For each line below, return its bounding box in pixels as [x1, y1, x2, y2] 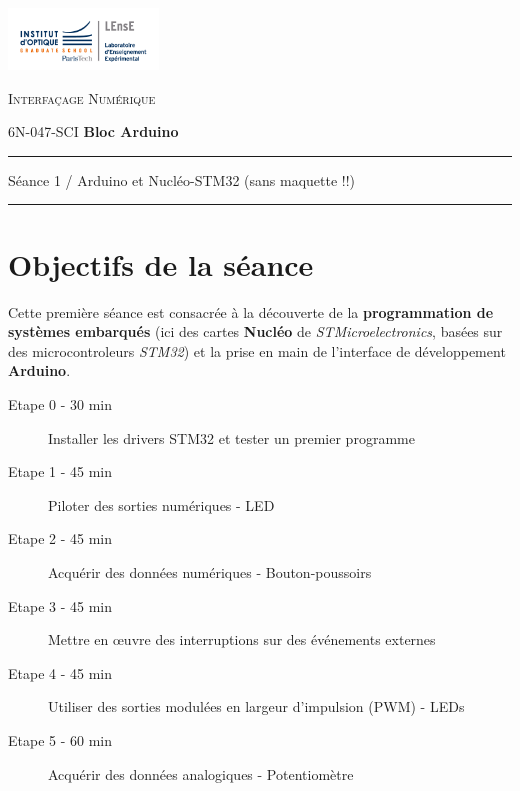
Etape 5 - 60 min [8, 729, 113, 750]
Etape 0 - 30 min [8, 393, 113, 414]
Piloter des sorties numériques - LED [48, 494, 275, 515]
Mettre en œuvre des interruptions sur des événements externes [48, 629, 436, 650]
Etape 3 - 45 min [8, 595, 113, 616]
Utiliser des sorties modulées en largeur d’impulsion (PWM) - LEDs [48, 696, 465, 717]
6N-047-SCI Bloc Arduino [8, 121, 179, 142]
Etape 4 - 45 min [8, 662, 113, 683]
